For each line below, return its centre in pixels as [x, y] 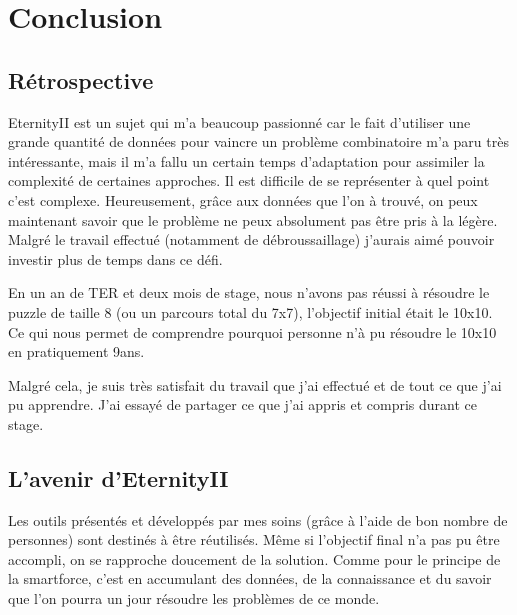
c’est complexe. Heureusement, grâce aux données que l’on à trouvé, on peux [243, 199]
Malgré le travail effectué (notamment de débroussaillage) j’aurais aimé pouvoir [251, 239]
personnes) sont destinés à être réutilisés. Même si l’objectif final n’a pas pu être [254, 539]
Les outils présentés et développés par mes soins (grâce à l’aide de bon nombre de [258, 519]
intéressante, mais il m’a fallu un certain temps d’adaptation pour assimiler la [246, 160]
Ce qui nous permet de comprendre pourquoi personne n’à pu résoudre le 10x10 [252, 331]
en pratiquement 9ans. [76, 351]
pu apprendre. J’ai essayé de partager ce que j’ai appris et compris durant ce [242, 404]
